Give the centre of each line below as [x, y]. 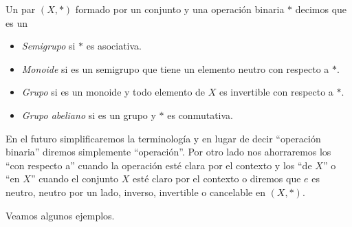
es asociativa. [114, 46]
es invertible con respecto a [276, 92]
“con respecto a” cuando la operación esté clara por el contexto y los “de [159, 165]
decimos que [321, 9]
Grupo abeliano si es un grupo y [89, 115]
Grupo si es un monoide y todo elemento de [113, 92]
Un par [21, 9]
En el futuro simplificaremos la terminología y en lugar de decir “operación [163, 138]
